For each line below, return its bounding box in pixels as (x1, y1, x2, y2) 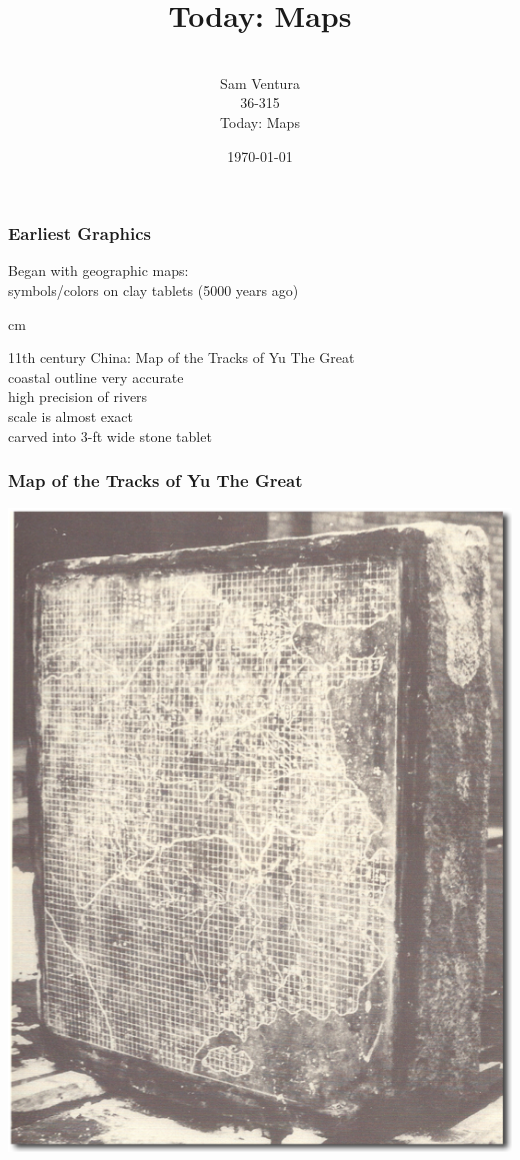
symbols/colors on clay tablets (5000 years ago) (8, 279, 299, 300)
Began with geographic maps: (8, 260, 189, 281)
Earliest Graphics (8, 221, 151, 246)
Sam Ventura (220, 72, 300, 93)
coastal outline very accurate (8, 366, 184, 387)
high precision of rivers (8, 386, 148, 407)
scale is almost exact (8, 405, 134, 426)
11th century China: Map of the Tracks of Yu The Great (8, 347, 355, 368)
